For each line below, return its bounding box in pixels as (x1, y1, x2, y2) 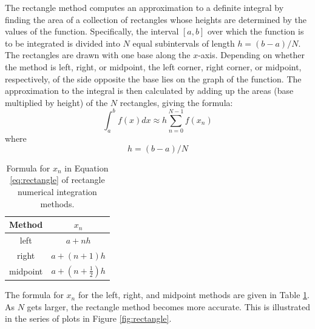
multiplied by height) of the (5, 96, 108, 108)
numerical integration (18, 185, 97, 198)
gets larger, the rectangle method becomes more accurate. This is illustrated (27, 300, 311, 313)
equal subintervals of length (132, 36, 235, 49)
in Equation (64, 161, 109, 174)
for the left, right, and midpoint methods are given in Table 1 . (78, 288, 310, 301)
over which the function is (208, 25, 304, 38)
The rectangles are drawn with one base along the (5, 48, 191, 61)
